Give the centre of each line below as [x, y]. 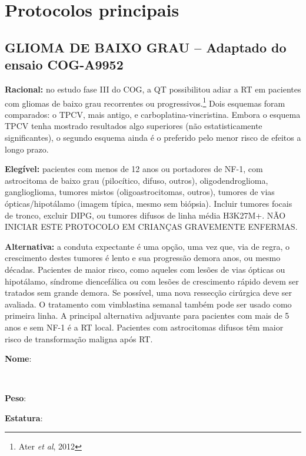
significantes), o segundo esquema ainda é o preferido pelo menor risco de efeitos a [153, 137]
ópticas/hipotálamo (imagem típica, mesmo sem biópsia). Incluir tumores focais [149, 203]
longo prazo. [27, 149]
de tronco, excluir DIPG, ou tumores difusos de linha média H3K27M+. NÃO [145, 215]
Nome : [18, 358]
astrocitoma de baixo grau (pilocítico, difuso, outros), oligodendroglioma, [137, 180]
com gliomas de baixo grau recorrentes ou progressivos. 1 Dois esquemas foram [145, 102]
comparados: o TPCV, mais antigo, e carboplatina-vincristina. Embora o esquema [153, 114]
